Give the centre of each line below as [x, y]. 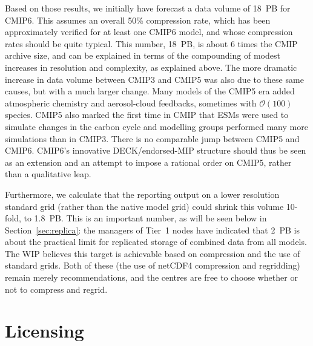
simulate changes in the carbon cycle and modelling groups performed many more [156, 126]
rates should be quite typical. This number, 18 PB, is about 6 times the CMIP [151, 43]
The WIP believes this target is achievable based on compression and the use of [153, 253]
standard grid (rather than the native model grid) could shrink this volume [144, 206]
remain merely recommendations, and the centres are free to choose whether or [151, 277]
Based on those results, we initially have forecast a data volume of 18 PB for [148, 8]
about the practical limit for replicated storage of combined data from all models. [156, 242]
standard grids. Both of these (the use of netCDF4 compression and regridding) [153, 265]
